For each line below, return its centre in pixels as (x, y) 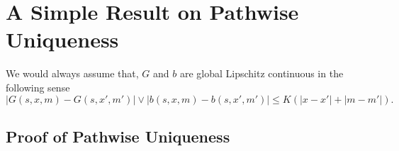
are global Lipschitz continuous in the (262, 73)
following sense (38, 87)
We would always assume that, (72, 73)
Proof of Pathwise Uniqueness (118, 136)
